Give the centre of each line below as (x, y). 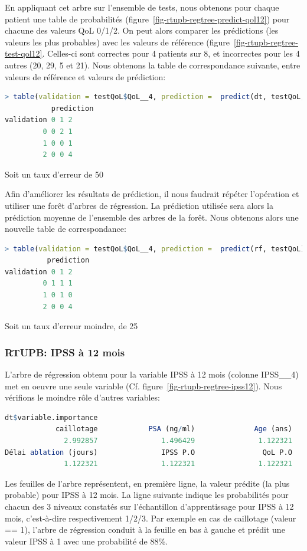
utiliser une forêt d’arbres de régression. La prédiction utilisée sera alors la (139, 205)
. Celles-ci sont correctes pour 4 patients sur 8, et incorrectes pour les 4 (171, 53)
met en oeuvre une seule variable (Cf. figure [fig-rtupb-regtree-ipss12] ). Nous (143, 386)
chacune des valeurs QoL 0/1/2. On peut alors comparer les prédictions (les (142, 30)
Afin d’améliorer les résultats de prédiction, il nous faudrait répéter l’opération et (152, 194)
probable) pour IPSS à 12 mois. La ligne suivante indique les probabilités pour (147, 495)
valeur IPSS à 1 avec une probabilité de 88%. (86, 541)
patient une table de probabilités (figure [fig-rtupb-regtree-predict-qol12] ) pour (147, 19)
